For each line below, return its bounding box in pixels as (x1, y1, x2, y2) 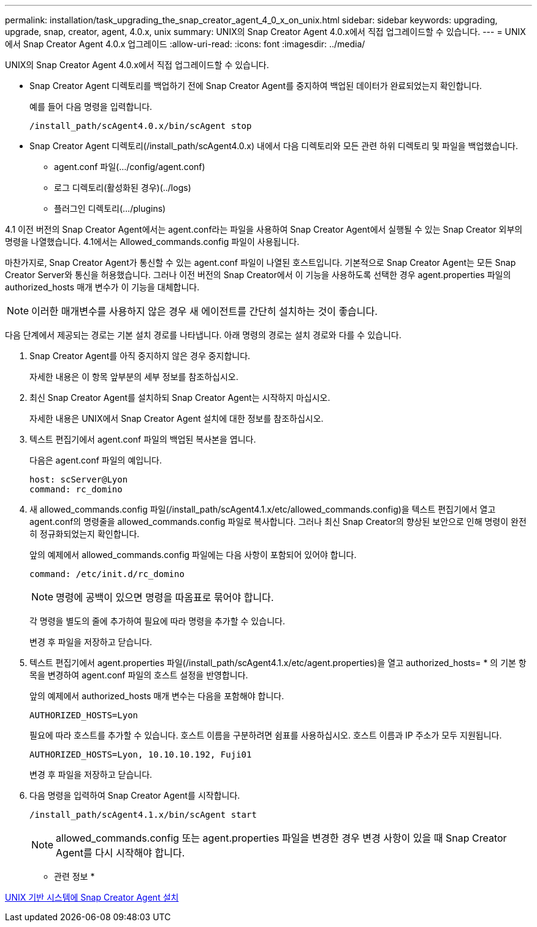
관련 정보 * (54, 871, 95, 882)
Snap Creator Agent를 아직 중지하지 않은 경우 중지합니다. (29, 351, 251, 361)
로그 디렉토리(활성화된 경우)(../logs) (54, 182, 191, 193)
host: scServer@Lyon (29, 475, 128, 484)
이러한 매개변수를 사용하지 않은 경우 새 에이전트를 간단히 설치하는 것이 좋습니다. (31, 305, 378, 317)
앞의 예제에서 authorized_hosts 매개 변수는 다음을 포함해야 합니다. (29, 691, 284, 701)
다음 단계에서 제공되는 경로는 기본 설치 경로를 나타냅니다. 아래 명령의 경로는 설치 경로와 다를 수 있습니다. (5, 330, 402, 340)
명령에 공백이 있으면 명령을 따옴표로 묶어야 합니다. (56, 591, 274, 603)
